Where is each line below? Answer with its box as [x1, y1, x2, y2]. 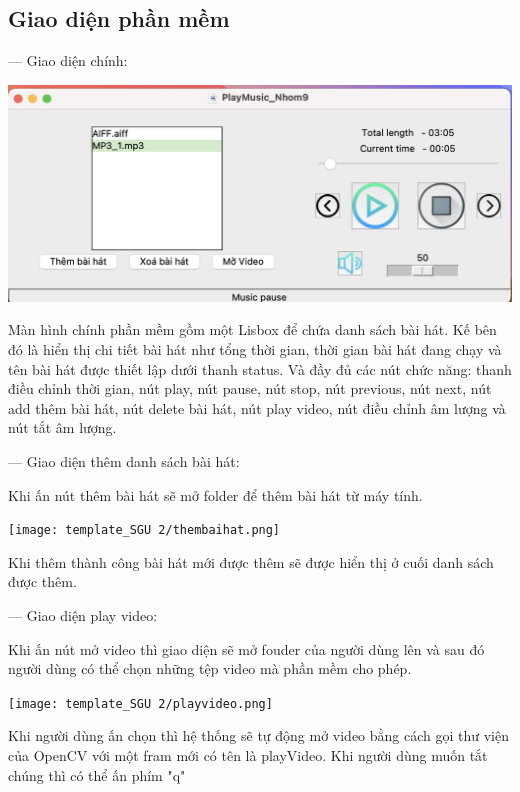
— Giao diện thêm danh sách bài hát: [8, 451, 240, 471]
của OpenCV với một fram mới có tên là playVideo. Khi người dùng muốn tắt [8, 745, 488, 766]
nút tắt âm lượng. [8, 417, 117, 438]
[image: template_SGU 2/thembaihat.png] [8, 523, 281, 538]
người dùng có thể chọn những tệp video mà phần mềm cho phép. [8, 658, 412, 679]
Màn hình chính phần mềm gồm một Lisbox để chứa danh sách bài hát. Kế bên [8, 319, 497, 340]
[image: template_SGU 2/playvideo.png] [8, 696, 273, 711]
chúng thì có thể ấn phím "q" [8, 764, 186, 785]
